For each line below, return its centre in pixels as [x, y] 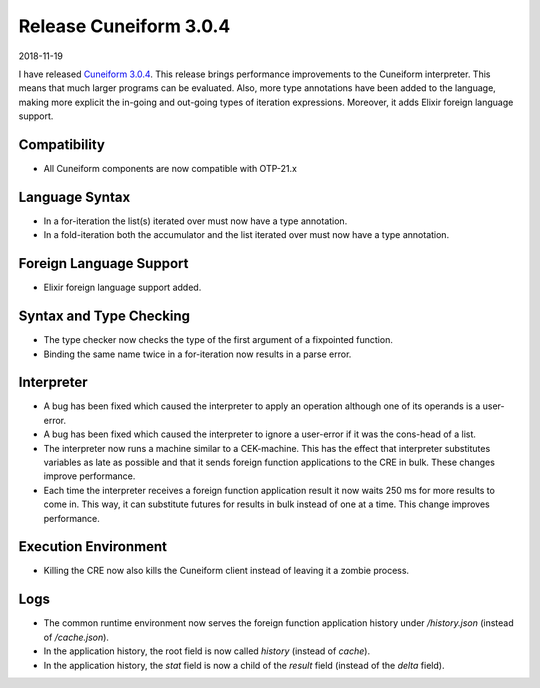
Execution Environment [92, 546]
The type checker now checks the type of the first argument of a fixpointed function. [218, 340]
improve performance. [89, 476]
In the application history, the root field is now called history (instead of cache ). [206, 651]
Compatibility [61, 144]
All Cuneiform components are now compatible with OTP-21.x [170, 169]
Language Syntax [74, 196]
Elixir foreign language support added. [122, 287]
